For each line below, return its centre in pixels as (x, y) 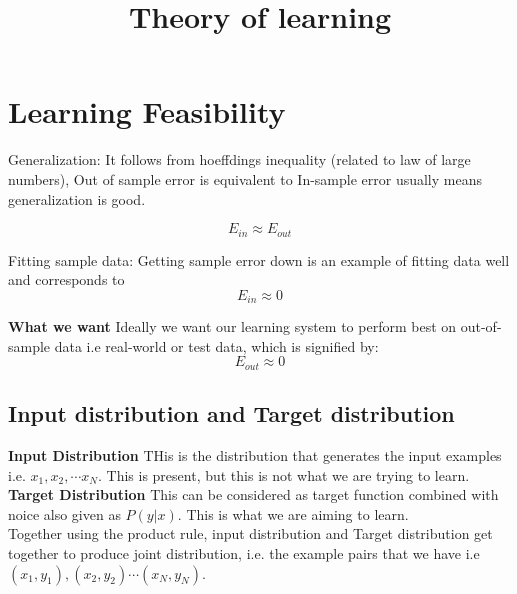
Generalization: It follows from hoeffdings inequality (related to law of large (239, 159)
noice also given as (64, 513)
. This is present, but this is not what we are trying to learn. (283, 474)
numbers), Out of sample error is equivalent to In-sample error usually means (245, 178)
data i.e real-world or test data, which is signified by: (216, 345)
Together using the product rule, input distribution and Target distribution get (250, 533)
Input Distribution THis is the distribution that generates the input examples (255, 455)
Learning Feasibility (147, 111)
